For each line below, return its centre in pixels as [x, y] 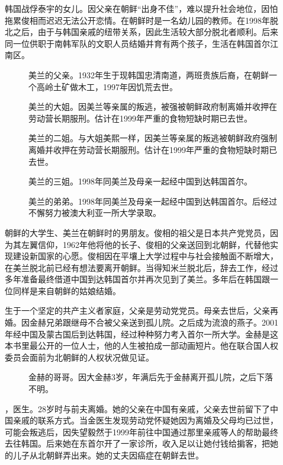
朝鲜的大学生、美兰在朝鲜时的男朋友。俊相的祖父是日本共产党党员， [137, 232]
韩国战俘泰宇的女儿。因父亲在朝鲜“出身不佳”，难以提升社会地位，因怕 [141, 8]
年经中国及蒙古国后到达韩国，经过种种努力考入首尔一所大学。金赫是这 [141, 334]
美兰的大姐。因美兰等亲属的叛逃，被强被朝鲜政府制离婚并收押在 [153, 106]
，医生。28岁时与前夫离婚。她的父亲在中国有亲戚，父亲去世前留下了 [137, 408]
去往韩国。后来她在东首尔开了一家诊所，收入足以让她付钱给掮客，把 [137, 443]
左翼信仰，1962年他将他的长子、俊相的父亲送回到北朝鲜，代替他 [145, 244]
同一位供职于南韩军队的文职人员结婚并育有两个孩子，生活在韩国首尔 [137, 43]
